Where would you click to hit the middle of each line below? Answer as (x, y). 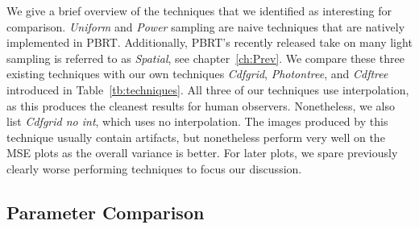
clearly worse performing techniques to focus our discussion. (154, 168)
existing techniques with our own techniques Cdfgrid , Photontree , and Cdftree (197, 74)
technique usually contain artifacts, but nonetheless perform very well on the (196, 137)
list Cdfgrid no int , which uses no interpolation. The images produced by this (197, 121)
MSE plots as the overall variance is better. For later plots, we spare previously (202, 153)
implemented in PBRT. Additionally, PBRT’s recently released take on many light (209, 42)
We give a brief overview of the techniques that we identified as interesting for (199, 10)
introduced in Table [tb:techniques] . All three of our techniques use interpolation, (208, 89)
